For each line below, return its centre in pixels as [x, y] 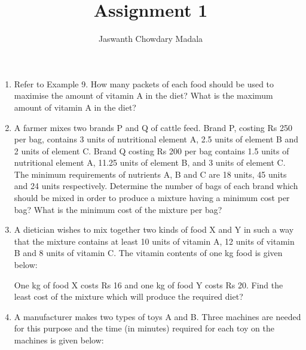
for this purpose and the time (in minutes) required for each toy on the [144, 328]
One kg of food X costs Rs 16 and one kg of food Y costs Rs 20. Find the [149, 284]
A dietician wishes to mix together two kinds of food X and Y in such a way [154, 229]
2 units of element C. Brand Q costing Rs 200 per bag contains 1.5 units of [152, 150]
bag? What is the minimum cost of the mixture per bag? [118, 209]
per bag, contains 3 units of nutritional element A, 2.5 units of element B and [156, 139]
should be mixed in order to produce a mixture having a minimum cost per [152, 198]
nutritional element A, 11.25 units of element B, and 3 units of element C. [150, 162]
